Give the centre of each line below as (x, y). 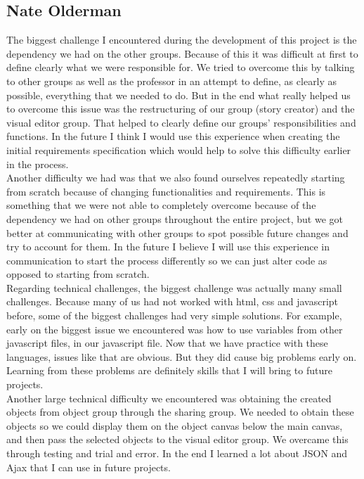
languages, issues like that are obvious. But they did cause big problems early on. (182, 356)
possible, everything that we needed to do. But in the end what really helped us (178, 95)
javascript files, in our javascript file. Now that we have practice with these (167, 343)
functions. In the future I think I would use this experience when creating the (173, 136)
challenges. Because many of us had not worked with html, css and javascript (173, 301)
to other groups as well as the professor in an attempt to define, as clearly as (172, 81)
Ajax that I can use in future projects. (89, 467)
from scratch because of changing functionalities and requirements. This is (166, 191)
